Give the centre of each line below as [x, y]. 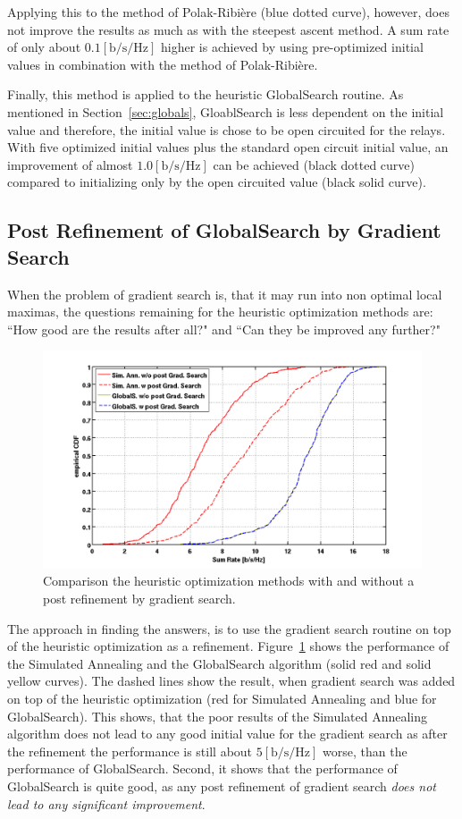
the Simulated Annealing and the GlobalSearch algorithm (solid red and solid [219, 663]
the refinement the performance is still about [130, 751]
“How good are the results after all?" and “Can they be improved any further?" [224, 329]
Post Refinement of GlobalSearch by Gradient [224, 230]
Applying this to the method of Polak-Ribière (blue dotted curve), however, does [228, 12]
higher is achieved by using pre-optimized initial [292, 47]
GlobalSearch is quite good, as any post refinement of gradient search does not [222, 785]
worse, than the [365, 751]
